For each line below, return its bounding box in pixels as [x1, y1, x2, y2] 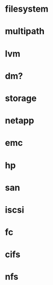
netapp [5, 115, 35, 126]
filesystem [5, 3, 49, 15]
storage [5, 93, 37, 103]
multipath [5, 26, 45, 37]
